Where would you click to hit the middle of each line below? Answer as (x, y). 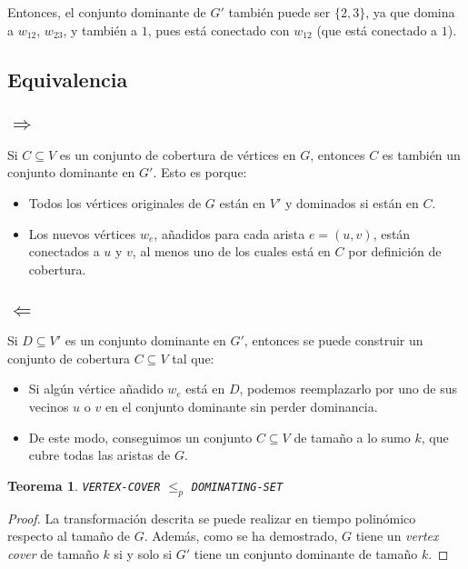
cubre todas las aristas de (100, 455)
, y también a (100, 30)
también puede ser (279, 12)
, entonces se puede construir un (334, 340)
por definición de (395, 251)
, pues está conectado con (219, 30)
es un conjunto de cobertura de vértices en (178, 154)
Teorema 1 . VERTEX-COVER (84, 485)
